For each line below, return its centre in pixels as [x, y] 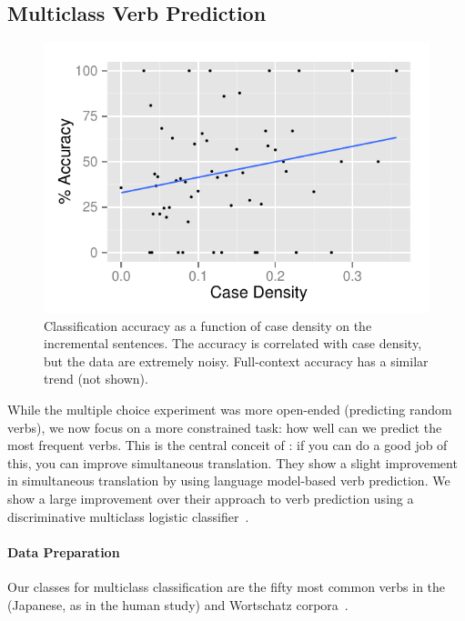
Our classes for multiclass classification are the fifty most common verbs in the [227, 586]
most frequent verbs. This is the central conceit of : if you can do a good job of [227, 445]
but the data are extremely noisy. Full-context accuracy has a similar [236, 361]
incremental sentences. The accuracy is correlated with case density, [233, 343]
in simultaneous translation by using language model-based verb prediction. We [229, 481]
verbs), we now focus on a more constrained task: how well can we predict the [225, 427]
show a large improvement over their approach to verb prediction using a [211, 498]
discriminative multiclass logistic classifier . [128, 516]
